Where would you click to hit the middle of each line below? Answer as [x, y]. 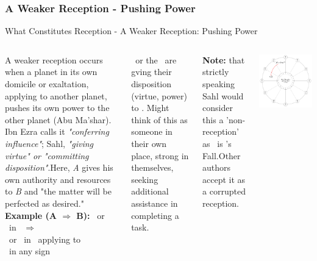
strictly [216, 72]
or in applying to [45, 239]
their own [149, 143]
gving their [151, 72]
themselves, [152, 167]
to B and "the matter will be [58, 191]
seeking [145, 179]
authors [217, 167]
